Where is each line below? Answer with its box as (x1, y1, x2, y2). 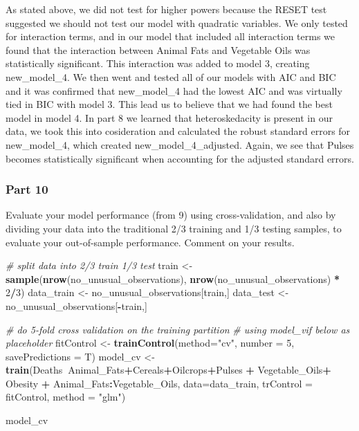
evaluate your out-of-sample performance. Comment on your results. (6, 235, 295, 249)
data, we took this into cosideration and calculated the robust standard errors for (6, 124, 351, 138)
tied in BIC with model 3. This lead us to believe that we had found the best (6, 97, 333, 111)
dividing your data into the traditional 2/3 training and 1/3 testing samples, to (6, 221, 342, 235)
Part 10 (6, 181, 48, 198)
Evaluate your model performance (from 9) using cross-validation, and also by (6, 208, 336, 222)
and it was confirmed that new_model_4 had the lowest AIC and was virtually (6, 83, 342, 98)
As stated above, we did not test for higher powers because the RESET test (6, 2, 327, 16)
